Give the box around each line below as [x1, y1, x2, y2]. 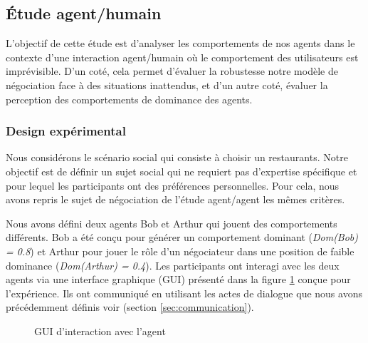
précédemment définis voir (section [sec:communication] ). [6, 300, 254, 314]
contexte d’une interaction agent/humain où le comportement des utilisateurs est [6, 49, 359, 64]
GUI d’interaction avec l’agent [34, 323, 166, 338]
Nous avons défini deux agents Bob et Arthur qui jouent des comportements [6, 215, 337, 230]
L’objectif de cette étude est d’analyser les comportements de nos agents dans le [6, 36, 355, 51]
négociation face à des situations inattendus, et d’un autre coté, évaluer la [6, 77, 328, 92]
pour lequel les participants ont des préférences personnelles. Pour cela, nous [6, 178, 340, 193]
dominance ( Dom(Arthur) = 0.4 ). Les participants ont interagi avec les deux [6, 257, 340, 272]
